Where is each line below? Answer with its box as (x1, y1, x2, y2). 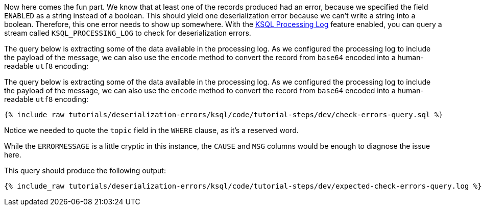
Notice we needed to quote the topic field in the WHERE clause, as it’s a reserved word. (4, 126, 299, 135)
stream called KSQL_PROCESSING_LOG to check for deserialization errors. (4, 29, 251, 37)
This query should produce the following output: (4, 166, 166, 175)
